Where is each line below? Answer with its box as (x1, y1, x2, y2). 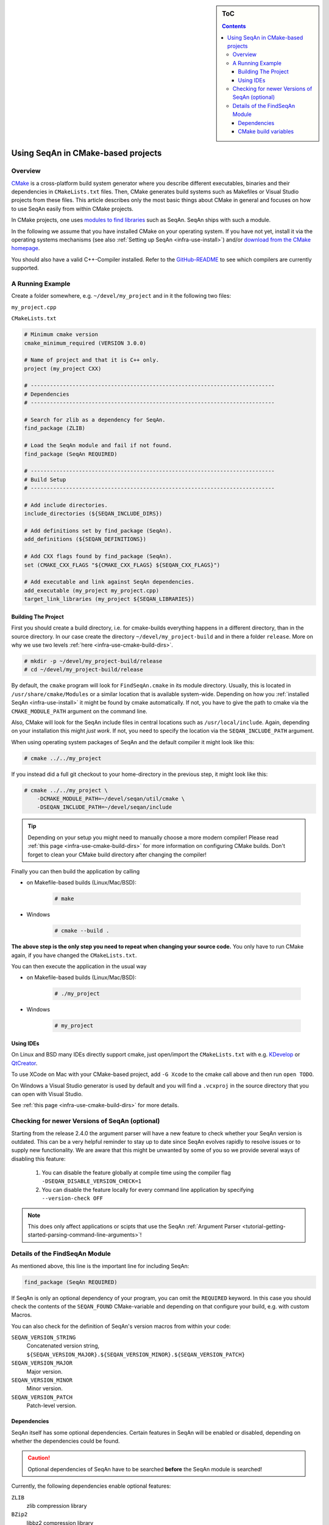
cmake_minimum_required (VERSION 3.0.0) (24, 339, 146, 346)
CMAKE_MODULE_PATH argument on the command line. (11, 708, 147, 715)
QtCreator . (11, 1059, 38, 1067)
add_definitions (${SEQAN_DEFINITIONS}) (24, 536, 146, 543)
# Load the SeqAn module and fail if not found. (24, 442, 172, 449)
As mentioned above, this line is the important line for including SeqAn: (11, 1262, 189, 1269)
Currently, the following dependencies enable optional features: (11, 1482, 171, 1490)
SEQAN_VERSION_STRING (11, 1334, 76, 1341)
